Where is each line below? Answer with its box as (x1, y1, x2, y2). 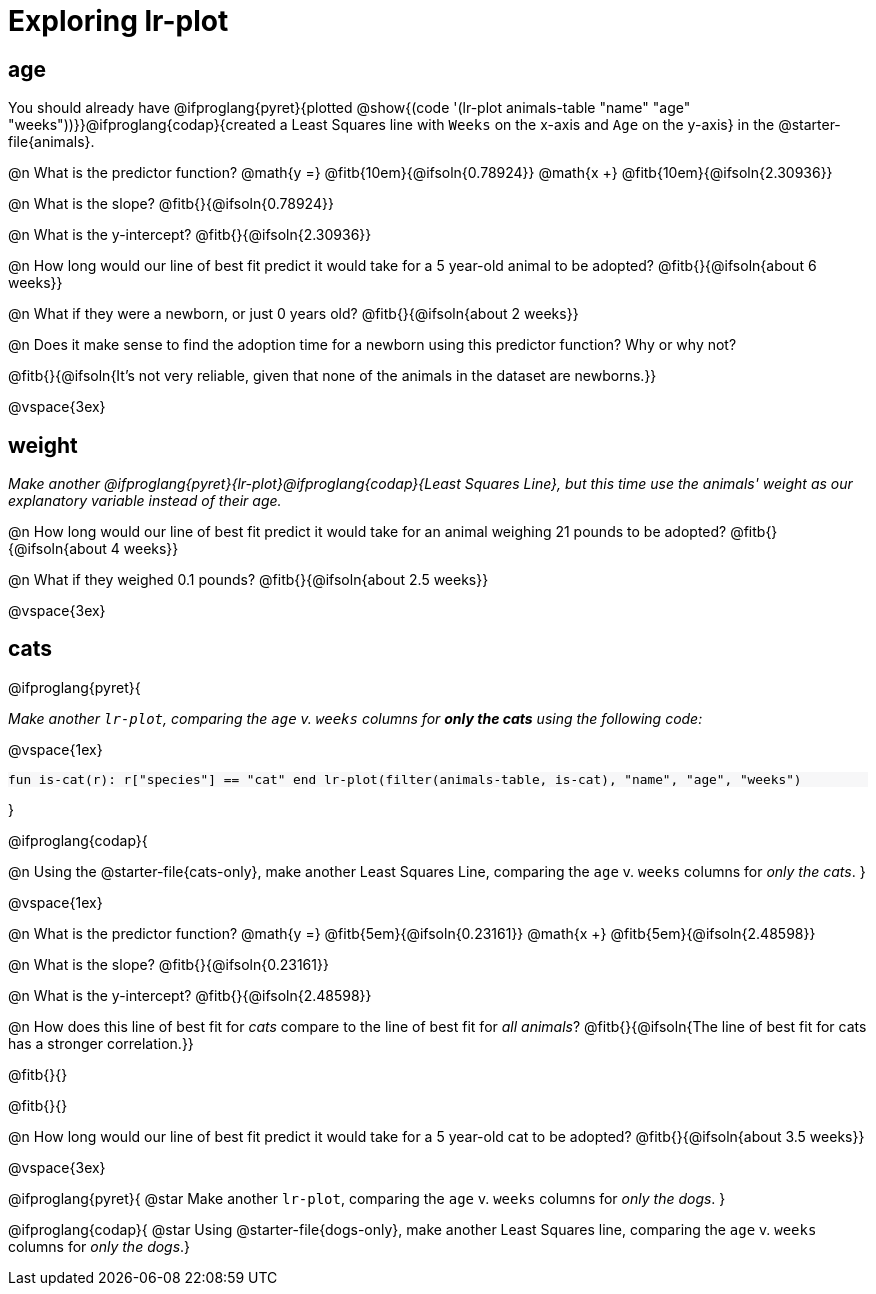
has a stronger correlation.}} (8, 1034, 194, 1052)
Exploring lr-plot (8, 4, 229, 38)
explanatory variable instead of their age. (8, 492, 282, 510)
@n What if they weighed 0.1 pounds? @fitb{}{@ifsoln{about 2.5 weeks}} (8, 571, 489, 589)
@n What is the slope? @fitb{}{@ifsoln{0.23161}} (8, 955, 329, 973)
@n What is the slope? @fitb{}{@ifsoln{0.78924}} (8, 195, 334, 213)
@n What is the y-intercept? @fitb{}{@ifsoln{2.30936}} (8, 226, 372, 244)
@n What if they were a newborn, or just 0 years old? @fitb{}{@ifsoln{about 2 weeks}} (8, 305, 579, 323)
